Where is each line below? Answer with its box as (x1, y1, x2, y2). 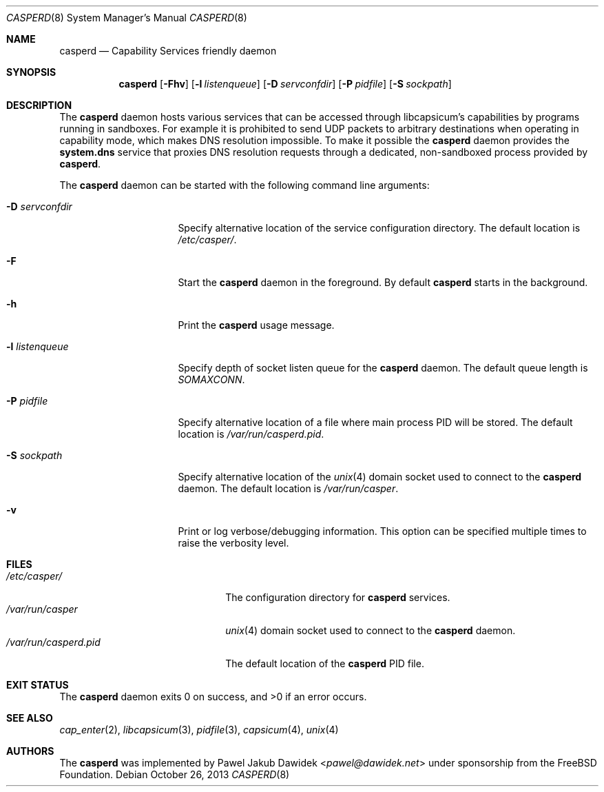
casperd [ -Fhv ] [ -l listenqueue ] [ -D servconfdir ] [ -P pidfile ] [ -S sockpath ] (118, 78, 452, 90)
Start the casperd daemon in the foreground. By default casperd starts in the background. (178, 276, 588, 288)
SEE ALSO (6, 712, 53, 724)
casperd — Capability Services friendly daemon (59, 45, 277, 57)
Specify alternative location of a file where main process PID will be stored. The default (178, 416, 573, 428)
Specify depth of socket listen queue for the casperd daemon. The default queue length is (178, 362, 588, 374)
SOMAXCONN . (178, 374, 245, 385)
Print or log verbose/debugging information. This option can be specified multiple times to (178, 525, 587, 537)
